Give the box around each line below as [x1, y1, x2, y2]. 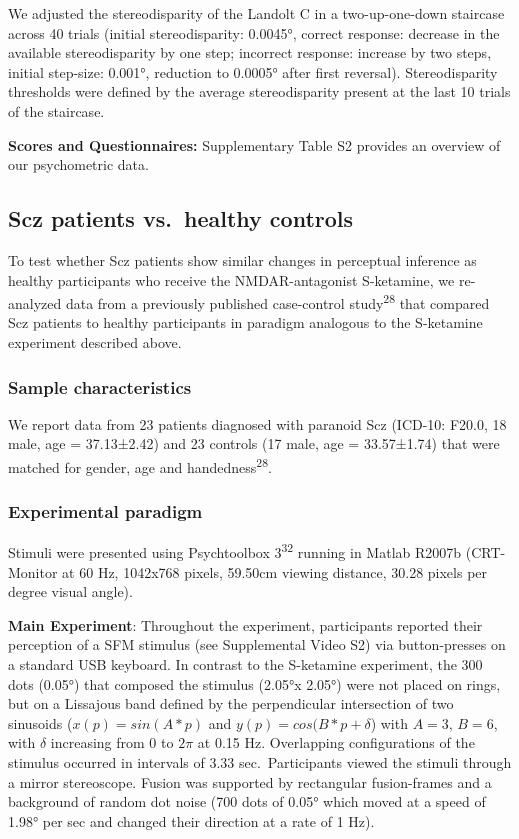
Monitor [8, 561, 58, 582]
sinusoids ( [8, 712, 73, 733]
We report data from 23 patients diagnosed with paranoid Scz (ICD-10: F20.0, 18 [8, 413, 507, 434]
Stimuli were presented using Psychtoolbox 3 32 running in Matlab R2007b [8, 539, 462, 563]
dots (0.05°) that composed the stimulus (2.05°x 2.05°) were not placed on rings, [8, 673, 501, 694]
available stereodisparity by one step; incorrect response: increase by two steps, [8, 42, 492, 63]
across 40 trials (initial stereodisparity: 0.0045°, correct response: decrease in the [8, 22, 500, 43]
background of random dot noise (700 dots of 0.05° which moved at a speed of [8, 791, 486, 812]
